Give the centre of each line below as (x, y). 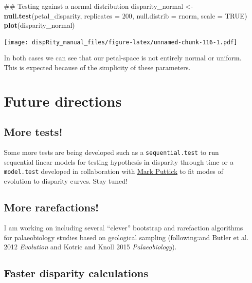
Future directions (63, 101)
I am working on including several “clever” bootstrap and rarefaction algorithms (124, 227)
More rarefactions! (52, 207)
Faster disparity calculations (76, 273)
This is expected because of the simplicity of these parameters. (97, 67)
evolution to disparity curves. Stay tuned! (66, 181)
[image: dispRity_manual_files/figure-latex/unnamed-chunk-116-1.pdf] (121, 42)
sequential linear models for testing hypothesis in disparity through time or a (119, 161)
